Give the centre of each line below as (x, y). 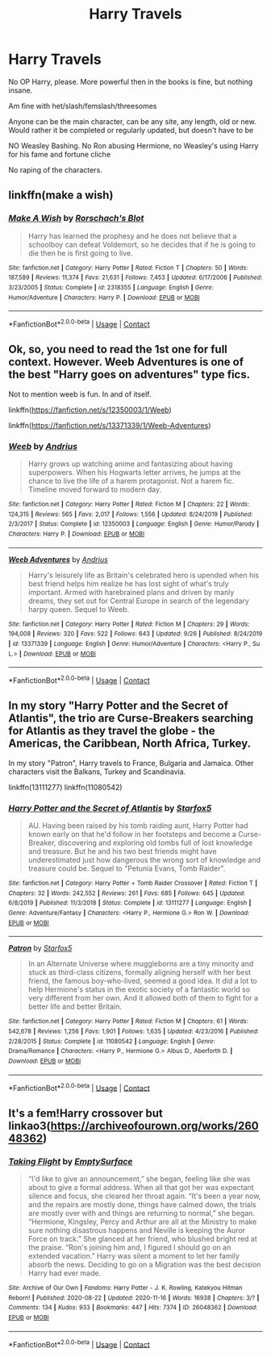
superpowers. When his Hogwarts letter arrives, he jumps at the (134, 472)
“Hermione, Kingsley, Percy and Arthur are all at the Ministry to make (142, 1222)
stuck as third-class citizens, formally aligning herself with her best (140, 972)
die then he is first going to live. (80, 253)
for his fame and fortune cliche (60, 154)
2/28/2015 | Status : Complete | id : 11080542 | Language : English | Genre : (112, 1041)
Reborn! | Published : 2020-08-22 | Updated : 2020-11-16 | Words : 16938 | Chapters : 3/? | (134, 1298)
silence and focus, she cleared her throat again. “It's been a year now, (144, 1196)
